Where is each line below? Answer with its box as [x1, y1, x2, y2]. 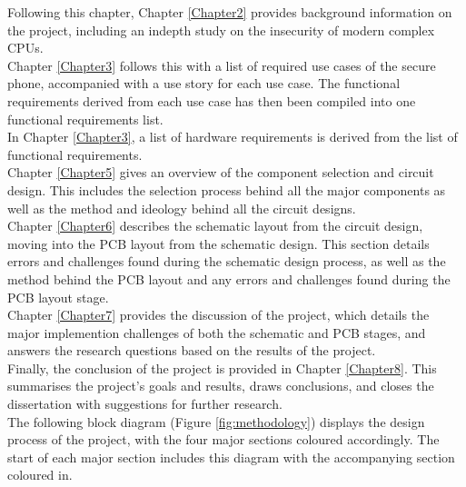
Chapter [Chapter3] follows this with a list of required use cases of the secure [7, 55, 436, 75]
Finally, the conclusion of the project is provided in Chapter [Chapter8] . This [7, 358, 437, 377]
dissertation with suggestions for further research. [7, 394, 283, 413]
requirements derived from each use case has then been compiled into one [7, 91, 416, 110]
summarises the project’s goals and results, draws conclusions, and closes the [7, 376, 434, 395]
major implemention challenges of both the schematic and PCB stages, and [7, 323, 426, 342]
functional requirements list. [7, 109, 164, 128]
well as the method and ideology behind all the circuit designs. [7, 198, 356, 217]
